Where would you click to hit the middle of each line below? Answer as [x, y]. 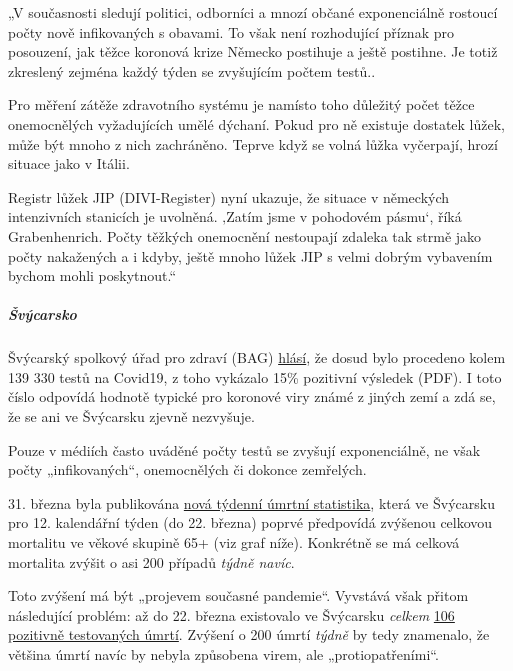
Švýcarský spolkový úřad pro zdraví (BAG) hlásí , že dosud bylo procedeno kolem [257, 357]
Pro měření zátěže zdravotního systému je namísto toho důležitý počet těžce [241, 104]
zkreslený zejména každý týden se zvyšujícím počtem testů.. [192, 70]
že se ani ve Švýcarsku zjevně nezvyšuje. [131, 416]
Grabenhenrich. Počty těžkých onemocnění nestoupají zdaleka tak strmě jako [245, 235]
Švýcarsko [42, 314]
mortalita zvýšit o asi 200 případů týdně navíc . [151, 561]
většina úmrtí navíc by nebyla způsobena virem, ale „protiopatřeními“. [223, 654]
